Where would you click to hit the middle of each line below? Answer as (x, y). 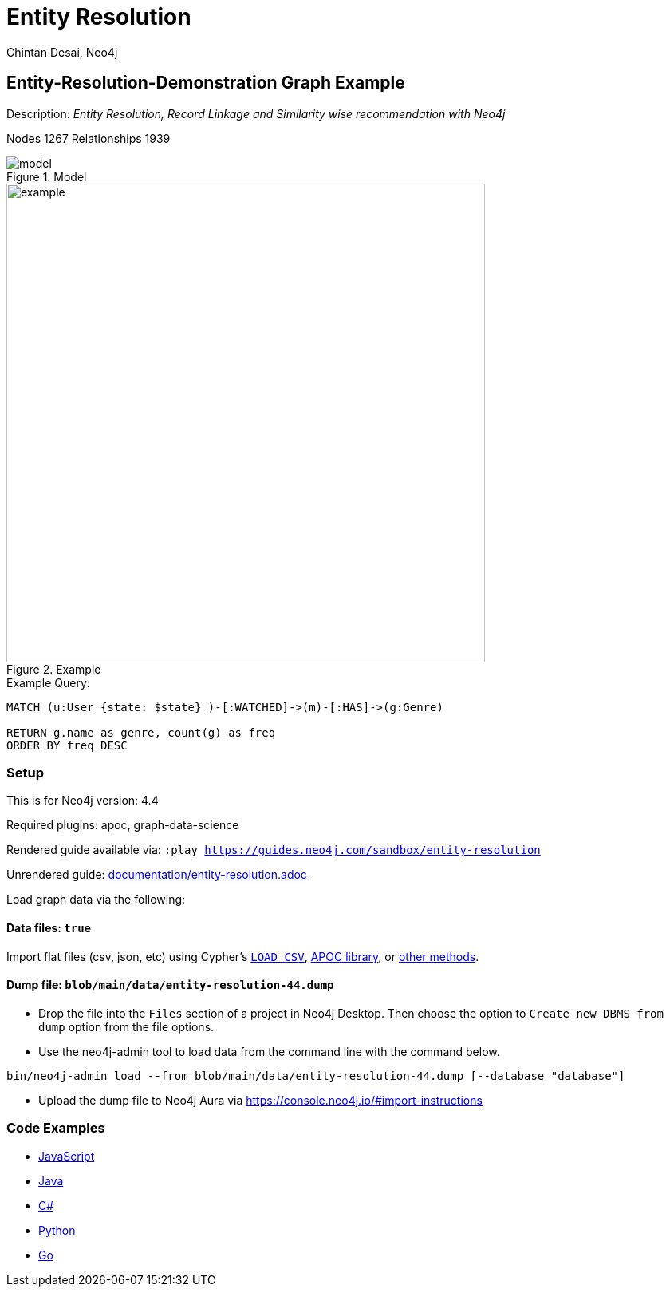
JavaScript (67, 1156)
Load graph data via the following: (96, 900)
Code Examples (56, 1128)
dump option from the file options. (126, 1026)
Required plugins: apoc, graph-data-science (123, 825)
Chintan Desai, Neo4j (62, 52)
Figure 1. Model (47, 176)
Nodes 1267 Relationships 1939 (89, 138)
